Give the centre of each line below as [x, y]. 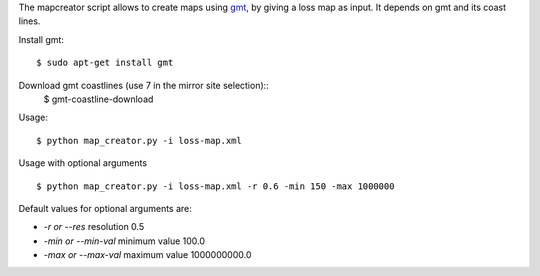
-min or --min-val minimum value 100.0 [124, 241]
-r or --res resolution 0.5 [94, 227]
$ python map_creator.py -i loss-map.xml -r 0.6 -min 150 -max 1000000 [215, 186]
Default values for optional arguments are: [105, 208]
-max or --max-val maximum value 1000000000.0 [147, 255]
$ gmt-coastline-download [98, 99]
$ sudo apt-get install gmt [105, 63]
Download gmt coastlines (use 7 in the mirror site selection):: [143, 85]
